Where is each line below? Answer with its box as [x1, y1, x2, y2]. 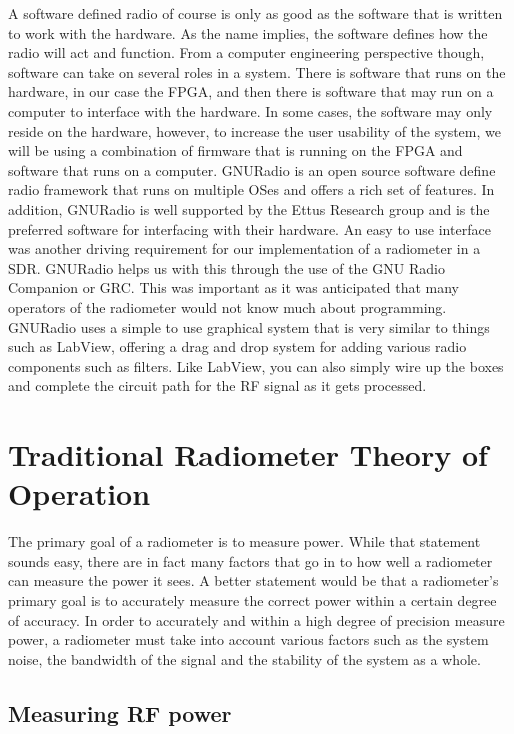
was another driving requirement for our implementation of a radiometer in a [8, 238, 481, 259]
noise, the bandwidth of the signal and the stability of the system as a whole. [8, 648, 481, 669]
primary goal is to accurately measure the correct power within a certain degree [8, 589, 497, 610]
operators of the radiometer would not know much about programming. [8, 296, 447, 317]
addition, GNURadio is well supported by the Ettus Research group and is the [8, 198, 490, 219]
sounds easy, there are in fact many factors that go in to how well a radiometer [8, 550, 493, 571]
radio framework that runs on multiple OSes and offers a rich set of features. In [8, 179, 495, 200]
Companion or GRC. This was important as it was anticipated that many [8, 277, 459, 298]
